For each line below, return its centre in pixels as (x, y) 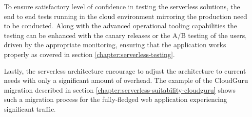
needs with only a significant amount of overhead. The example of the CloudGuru (126, 80)
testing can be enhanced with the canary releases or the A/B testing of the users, (126, 35)
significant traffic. (30, 108)
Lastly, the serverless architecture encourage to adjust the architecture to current (125, 70)
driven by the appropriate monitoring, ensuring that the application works (115, 45)
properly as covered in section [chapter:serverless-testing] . (89, 54)
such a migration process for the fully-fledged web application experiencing (116, 99)
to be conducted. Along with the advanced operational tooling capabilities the (121, 26)
